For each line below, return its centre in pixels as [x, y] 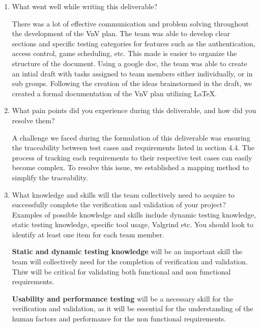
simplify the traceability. [50, 177]
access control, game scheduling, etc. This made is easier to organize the [124, 53]
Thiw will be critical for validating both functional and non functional [121, 271]
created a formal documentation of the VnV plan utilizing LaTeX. [114, 93]
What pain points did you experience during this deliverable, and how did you [134, 110]
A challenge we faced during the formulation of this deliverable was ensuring [131, 137]
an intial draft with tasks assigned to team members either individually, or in [132, 73]
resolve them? [33, 120]
